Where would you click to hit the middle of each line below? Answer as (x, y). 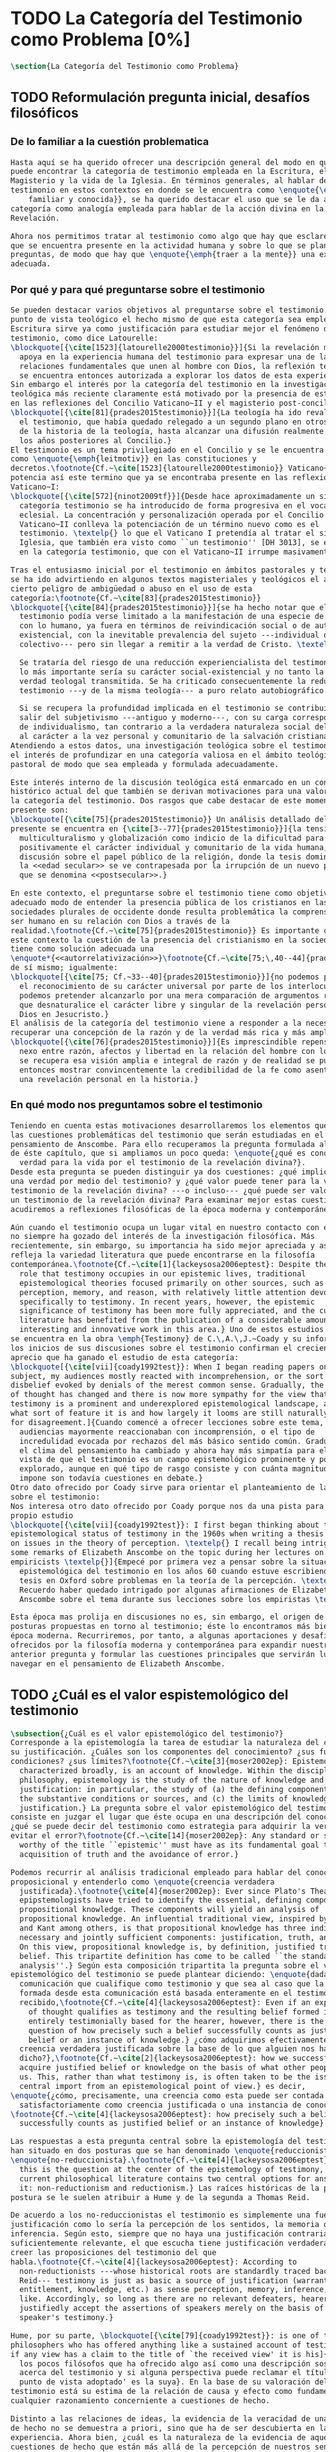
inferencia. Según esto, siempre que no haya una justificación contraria (169, 2234)
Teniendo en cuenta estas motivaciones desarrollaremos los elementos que (169, 1125)
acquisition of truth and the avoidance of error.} (129, 1854)
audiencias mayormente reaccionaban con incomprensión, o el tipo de (167, 1432)
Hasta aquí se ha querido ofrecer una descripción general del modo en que (171, 162)
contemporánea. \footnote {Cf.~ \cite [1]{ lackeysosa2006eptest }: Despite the (169, 1265)
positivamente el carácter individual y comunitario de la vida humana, (174, 847)
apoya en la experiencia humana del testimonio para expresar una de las (176, 357)
